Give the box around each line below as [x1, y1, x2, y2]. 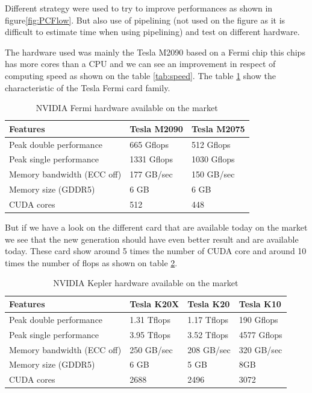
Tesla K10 [239, 298, 281, 310]
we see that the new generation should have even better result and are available [5, 232, 299, 245]
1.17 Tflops [187, 313, 229, 325]
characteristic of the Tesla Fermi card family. [5, 81, 170, 94]
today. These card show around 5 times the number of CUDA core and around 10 [5, 244, 307, 257]
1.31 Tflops [129, 313, 170, 325]
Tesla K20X [129, 298, 179, 310]
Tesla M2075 [191, 122, 245, 135]
